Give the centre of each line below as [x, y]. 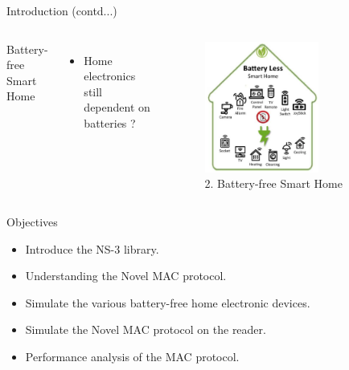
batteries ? [110, 122]
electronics [110, 76]
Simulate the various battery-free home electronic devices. [168, 302]
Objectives [32, 221]
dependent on [117, 107]
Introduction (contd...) [62, 10]
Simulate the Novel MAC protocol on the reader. [146, 329]
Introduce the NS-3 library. [92, 248]
